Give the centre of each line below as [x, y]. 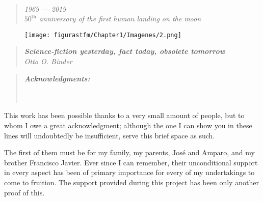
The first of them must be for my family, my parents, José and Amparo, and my [129, 152]
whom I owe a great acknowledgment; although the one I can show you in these [128, 125]
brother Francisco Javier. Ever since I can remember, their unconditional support [131, 162]
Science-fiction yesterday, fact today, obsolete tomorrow [125, 51]
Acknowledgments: [57, 78]
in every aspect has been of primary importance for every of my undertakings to [129, 172]
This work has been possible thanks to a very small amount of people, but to [124, 115]
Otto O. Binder [48, 61]
